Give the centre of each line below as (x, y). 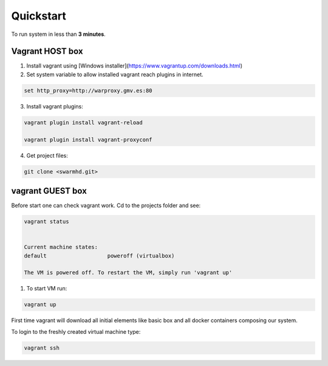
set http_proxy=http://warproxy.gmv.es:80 (88, 90)
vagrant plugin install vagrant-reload (83, 122)
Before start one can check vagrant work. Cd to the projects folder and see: (106, 206)
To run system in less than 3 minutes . (58, 34)
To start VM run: (47, 289)
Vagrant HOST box (47, 51)
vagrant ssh (42, 348)
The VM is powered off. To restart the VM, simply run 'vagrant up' (128, 273)
